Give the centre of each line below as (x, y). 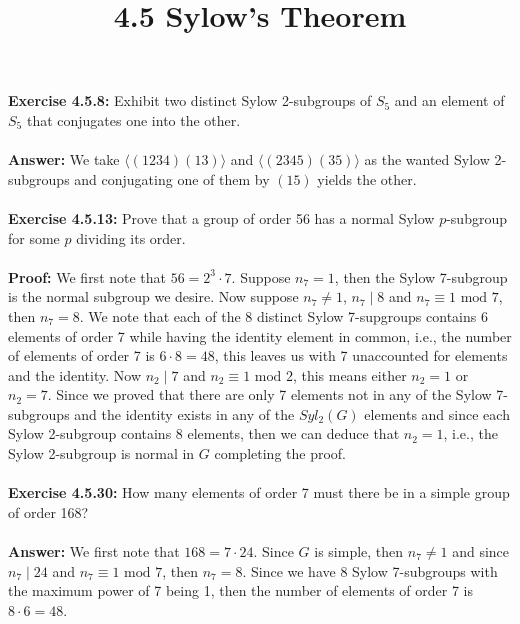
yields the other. (367, 178)
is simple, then (359, 551)
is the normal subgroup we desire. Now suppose (153, 296)
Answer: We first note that (94, 551)
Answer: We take (64, 159)
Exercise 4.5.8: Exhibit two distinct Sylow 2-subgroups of (190, 100)
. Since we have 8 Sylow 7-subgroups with (370, 570)
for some (34, 237)
